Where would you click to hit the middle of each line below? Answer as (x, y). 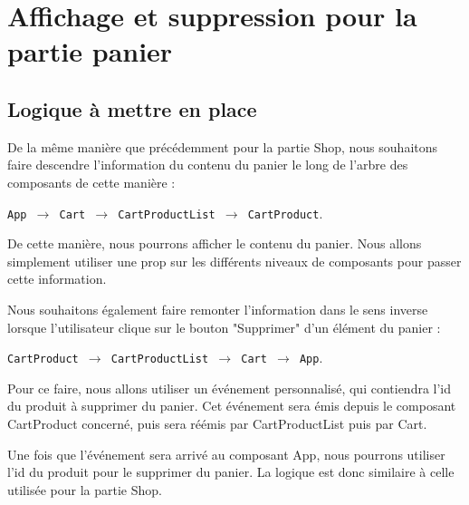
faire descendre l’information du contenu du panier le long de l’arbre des (208, 165)
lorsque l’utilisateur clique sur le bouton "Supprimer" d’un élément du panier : (224, 327)
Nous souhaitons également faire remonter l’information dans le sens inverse (218, 309)
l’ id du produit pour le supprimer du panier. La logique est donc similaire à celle (231, 472)
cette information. (57, 279)
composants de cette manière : (91, 182)
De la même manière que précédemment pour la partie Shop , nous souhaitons (223, 146)
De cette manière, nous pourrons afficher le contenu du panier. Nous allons (215, 243)
